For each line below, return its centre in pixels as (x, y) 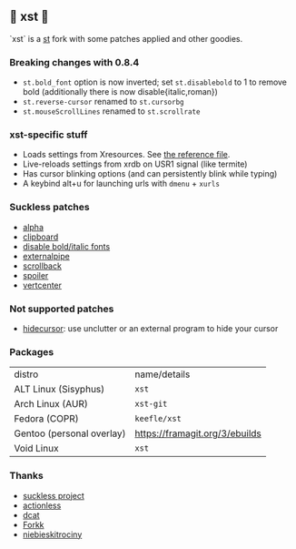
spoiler (35, 275)
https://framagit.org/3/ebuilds (198, 433)
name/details (163, 374)
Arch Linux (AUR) (51, 404)
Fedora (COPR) (46, 419)
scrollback (42, 266)
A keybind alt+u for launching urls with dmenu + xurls (121, 184)
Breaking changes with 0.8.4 (74, 62)
